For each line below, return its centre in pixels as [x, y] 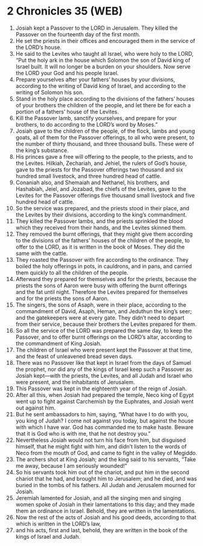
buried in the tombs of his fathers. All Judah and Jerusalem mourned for [105, 485]
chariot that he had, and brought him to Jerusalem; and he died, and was [106, 478]
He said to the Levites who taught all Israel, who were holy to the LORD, [105, 53]
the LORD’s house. [39, 47]
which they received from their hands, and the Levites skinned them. [101, 227]
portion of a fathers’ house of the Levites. [67, 112]
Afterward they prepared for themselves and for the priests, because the [106, 279]
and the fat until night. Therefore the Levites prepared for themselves [101, 291]
